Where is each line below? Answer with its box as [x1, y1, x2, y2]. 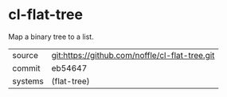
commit [12, 62, 41, 73]
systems [12, 76, 44, 87]
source [12, 49, 38, 60]
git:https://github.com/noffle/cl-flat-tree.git [51, 49, 215, 60]
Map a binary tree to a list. [8, 32, 94, 41]
